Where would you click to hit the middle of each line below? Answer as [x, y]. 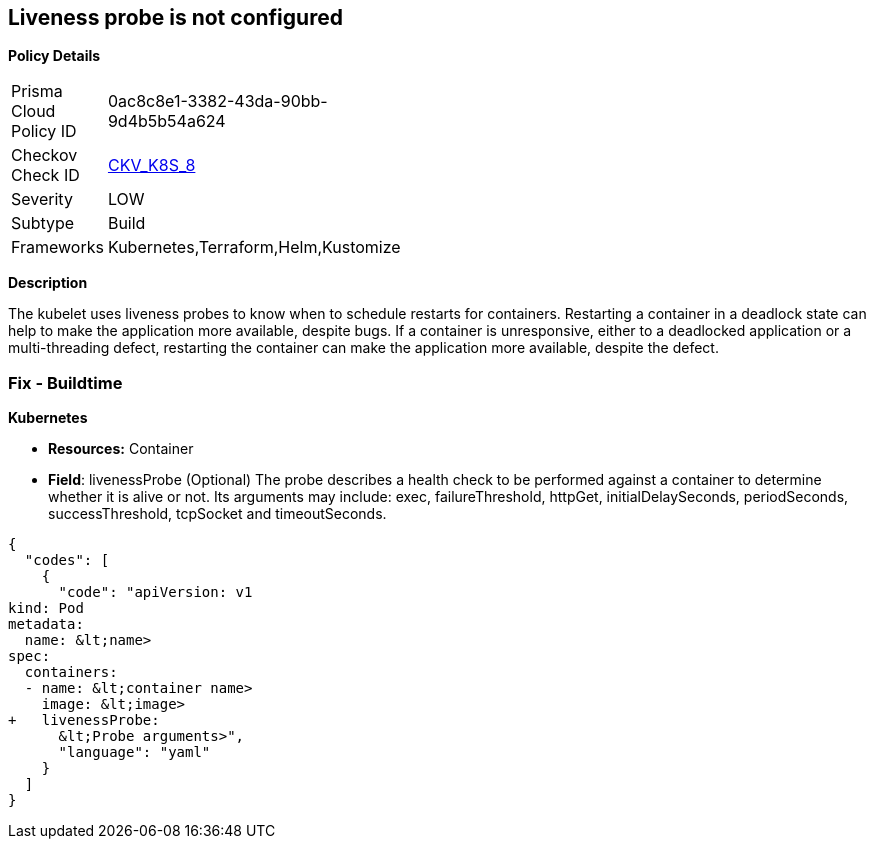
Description [48, 283]
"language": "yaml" [134, 752]
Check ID [45, 175]
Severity [42, 199]
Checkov [44, 155]
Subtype [43, 223]
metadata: [46, 624]
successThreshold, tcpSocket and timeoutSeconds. [217, 514]
